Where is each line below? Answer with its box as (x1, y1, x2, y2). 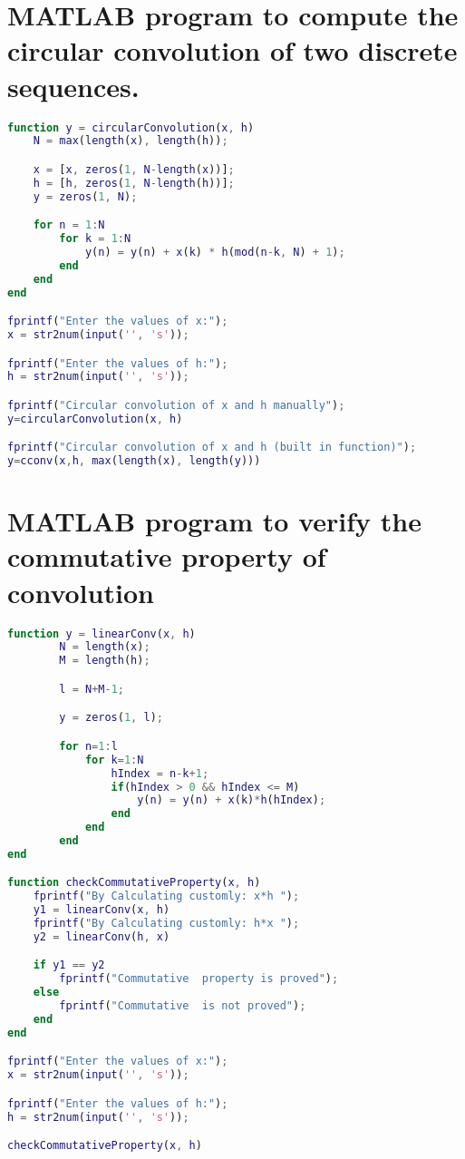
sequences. (7, 67, 140, 104)
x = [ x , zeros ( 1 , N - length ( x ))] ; (33, 162, 235, 176)
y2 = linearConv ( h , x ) (33, 930, 170, 943)
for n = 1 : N (33, 219, 105, 232)
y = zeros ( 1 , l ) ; (59, 711, 163, 725)
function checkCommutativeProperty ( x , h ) (7, 876, 261, 890)
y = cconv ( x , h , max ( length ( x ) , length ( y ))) (7, 454, 261, 468)
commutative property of (7, 538, 326, 575)
